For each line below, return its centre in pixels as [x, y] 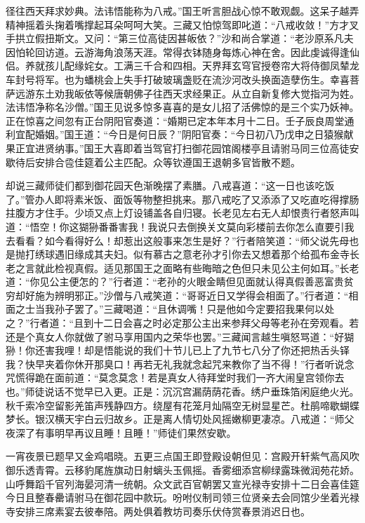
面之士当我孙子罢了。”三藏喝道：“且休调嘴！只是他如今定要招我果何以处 [170, 309]
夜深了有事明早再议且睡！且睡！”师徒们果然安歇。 [121, 432]
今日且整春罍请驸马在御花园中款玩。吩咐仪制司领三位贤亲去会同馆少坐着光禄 [182, 497]
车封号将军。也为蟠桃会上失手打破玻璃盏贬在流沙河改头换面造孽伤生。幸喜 [178, 79]
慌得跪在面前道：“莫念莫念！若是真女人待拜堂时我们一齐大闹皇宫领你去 [180, 378]
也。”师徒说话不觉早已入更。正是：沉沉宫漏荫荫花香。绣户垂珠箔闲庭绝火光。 [182, 392]
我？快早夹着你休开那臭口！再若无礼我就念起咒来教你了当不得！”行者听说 [175, 364]
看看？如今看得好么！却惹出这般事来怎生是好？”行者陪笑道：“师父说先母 [182, 240]
